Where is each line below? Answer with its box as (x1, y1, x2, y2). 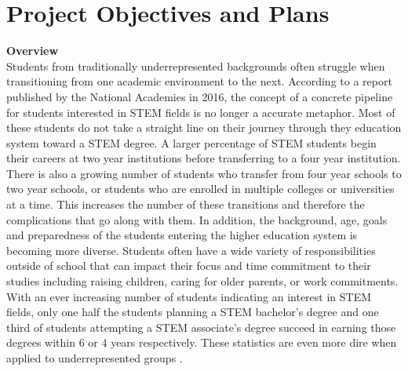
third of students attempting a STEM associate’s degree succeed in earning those (6, 318, 396, 335)
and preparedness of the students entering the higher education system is (6, 227, 358, 243)
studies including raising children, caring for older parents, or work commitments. (6, 273, 399, 289)
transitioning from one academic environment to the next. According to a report (6, 73, 392, 89)
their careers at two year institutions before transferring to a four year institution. (6, 150, 401, 166)
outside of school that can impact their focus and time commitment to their (6, 257, 371, 274)
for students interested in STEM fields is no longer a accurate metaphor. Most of (6, 104, 395, 120)
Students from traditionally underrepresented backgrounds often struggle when (6, 57, 385, 74)
